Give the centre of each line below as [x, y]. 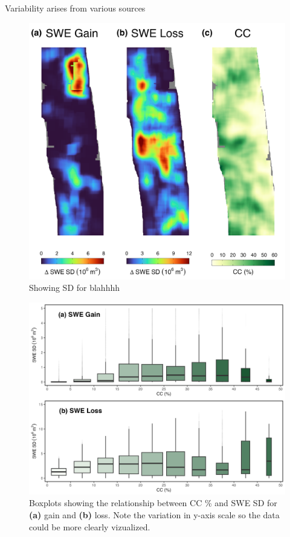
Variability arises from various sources [75, 8]
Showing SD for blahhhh [75, 288]
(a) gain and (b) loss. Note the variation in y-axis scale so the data [154, 514]
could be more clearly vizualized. [90, 526]
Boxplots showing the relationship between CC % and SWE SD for [153, 503]
